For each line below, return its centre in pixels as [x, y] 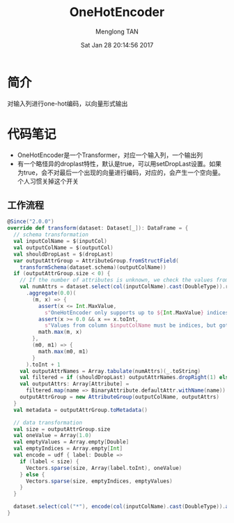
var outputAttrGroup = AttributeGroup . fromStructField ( [96, 260]
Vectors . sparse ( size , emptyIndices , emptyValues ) [99, 481]
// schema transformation [51, 235]
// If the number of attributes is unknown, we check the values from [124, 280]
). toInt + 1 [43, 364]
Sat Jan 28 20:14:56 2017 [117, 45]
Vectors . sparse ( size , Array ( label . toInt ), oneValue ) [104, 468]
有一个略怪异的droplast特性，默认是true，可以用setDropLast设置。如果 [119, 163]
